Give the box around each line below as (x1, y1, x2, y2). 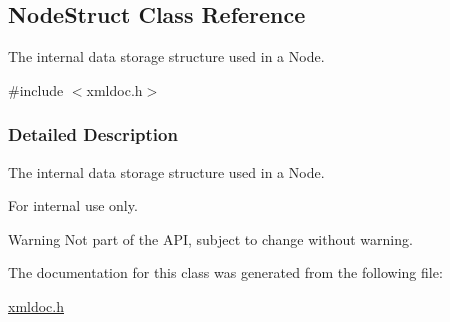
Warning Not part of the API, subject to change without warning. (8, 228, 413, 249)
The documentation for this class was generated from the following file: (8, 262, 443, 283)
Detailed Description (8, 122, 178, 147)
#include (8, 79, 64, 100)
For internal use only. (8, 195, 138, 216)
